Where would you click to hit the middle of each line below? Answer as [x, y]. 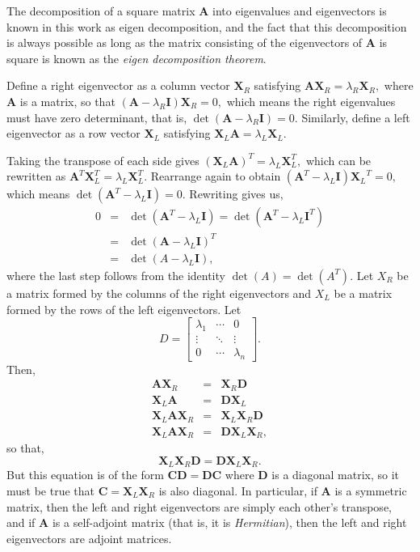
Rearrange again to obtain [216, 176]
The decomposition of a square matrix [101, 11]
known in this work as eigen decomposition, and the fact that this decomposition [207, 26]
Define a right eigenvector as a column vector [118, 85]
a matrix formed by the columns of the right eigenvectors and [159, 293]
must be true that [51, 490]
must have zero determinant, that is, [97, 117]
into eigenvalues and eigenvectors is [300, 11]
